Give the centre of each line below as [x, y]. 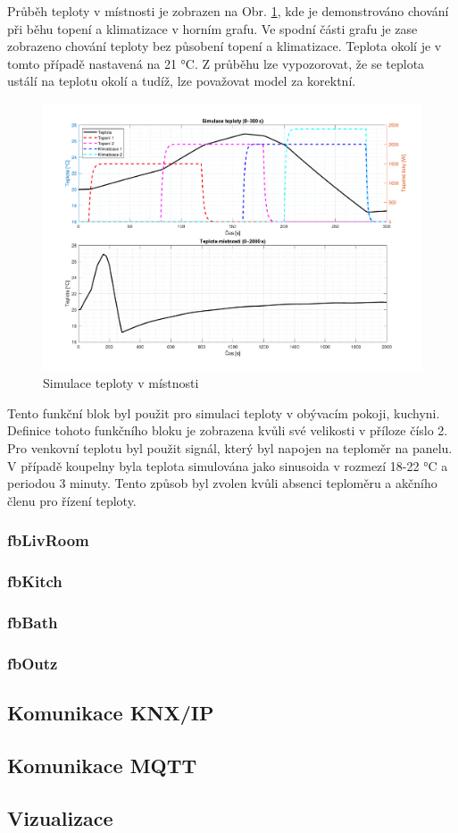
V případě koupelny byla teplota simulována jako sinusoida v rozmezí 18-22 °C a [228, 465]
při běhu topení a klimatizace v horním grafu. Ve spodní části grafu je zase [212, 28]
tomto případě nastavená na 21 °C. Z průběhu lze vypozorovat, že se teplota [216, 63]
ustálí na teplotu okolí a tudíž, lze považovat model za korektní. [182, 81]
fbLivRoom [48, 540]
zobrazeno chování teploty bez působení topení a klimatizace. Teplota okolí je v [225, 46]
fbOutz [33, 663]
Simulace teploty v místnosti [121, 383]
